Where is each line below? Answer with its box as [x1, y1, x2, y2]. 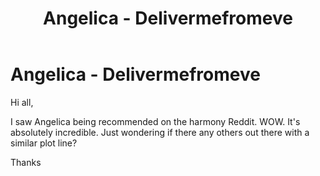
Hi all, [10, 96, 34, 108]
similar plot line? [10, 137, 78, 149]
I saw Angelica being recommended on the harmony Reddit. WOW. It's [10, 115, 301, 127]
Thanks [10, 156, 42, 168]
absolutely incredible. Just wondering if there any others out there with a [10, 126, 310, 138]
